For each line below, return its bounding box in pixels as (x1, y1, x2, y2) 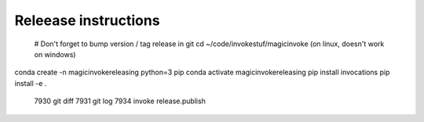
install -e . (14, 78, 47, 88)
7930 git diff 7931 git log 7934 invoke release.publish (34, 96, 206, 106)
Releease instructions (14, 12, 160, 29)
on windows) (34, 49, 76, 59)
